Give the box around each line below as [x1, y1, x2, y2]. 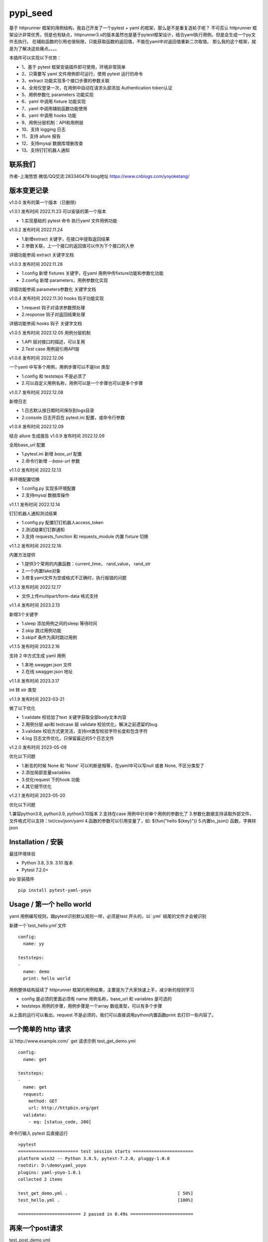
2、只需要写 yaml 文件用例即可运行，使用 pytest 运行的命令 [21, 71, 143, 77]
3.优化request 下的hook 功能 [21, 776, 80, 782]
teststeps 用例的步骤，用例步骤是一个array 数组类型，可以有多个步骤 [21, 1003, 162, 1009]
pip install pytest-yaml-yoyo [18, 887, 92, 893]
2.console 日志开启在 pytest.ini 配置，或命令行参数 [21, 414, 125, 420]
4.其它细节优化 [21, 783, 52, 789]
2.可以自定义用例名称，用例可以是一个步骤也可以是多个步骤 [21, 380, 143, 386]
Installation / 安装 [9, 838, 64, 846]
